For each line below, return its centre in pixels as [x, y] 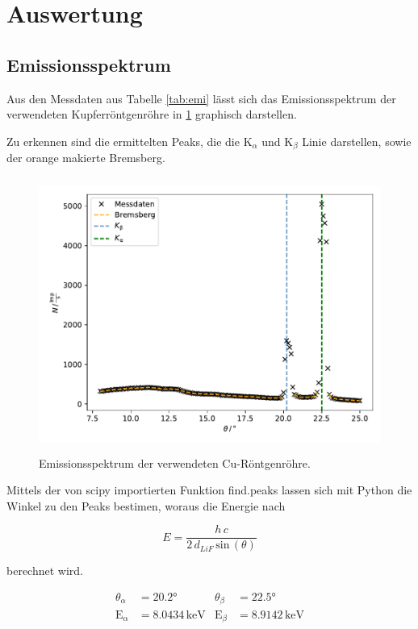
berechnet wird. [45, 571]
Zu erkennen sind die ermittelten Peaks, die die [123, 141]
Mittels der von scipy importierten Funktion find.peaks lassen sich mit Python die [209, 490]
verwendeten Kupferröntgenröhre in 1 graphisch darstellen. [152, 114]
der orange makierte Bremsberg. [86, 158]
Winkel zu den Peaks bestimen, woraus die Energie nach [146, 505]
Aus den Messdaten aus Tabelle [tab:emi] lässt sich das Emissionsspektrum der [201, 98]
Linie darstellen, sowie [357, 141]
